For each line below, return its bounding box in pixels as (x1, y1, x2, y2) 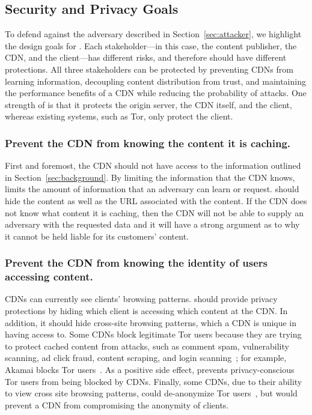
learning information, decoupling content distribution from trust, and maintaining (5, 74, 306, 87)
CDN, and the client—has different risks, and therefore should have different (5, 51, 287, 64)
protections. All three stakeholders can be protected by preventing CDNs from (5, 62, 293, 75)
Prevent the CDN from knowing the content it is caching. (5, 135, 291, 150)
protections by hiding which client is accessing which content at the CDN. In (5, 304, 288, 317)
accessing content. (5, 269, 93, 284)
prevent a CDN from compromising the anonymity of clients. (5, 398, 229, 411)
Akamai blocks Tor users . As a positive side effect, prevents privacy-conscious (5, 363, 295, 376)
